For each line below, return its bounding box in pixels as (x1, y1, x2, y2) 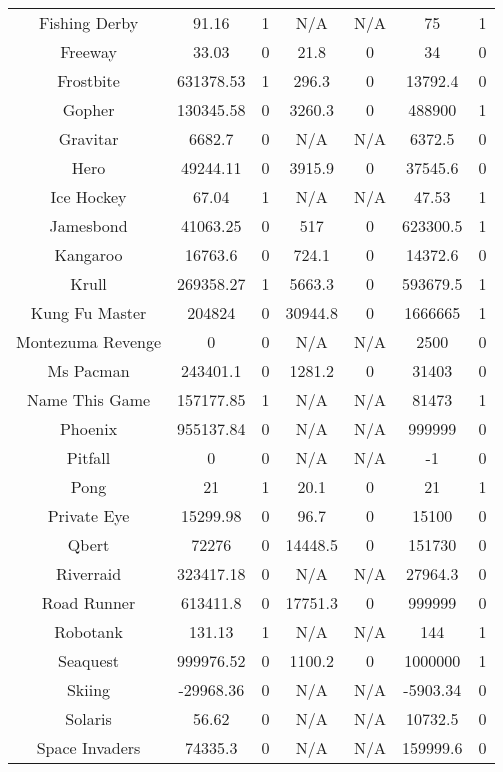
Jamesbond (49, 214, 128, 237)
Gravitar (58, 127, 119, 150)
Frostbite (57, 69, 120, 92)
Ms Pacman (47, 359, 130, 382)
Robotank (54, 620, 123, 643)
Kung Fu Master (30, 301, 147, 324)
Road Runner (41, 591, 136, 614)
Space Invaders (36, 736, 141, 759)
